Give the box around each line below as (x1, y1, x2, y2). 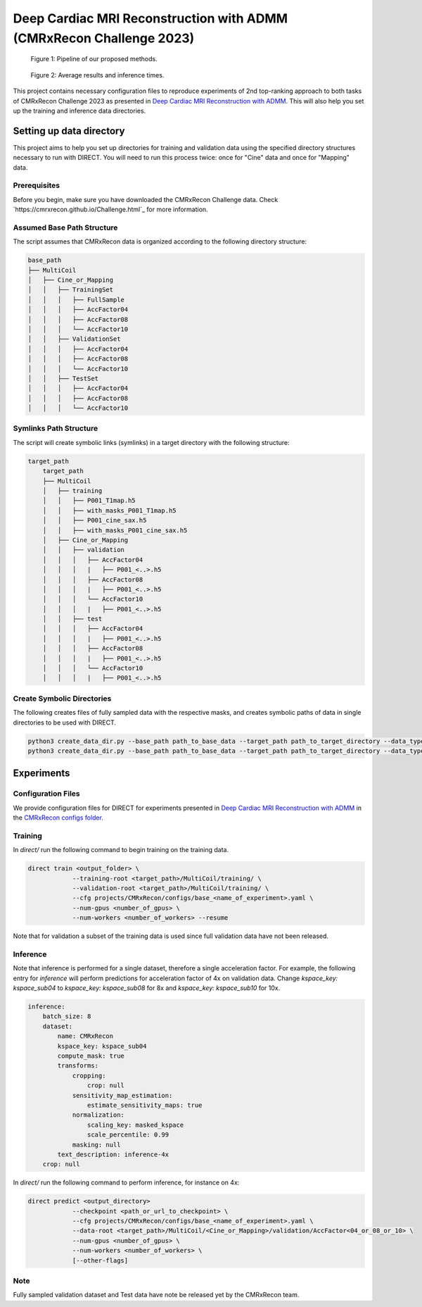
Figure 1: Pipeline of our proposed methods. (30, 55, 158, 63)
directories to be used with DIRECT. (13, 718, 116, 727)
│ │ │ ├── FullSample (27, 296, 124, 304)
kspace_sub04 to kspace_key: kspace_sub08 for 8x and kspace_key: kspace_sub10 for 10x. (13, 984, 281, 992)
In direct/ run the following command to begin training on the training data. (13, 846, 229, 854)
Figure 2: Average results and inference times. (30, 70, 165, 79)
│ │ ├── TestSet (27, 374, 98, 382)
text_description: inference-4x (57, 1150, 169, 1158)
